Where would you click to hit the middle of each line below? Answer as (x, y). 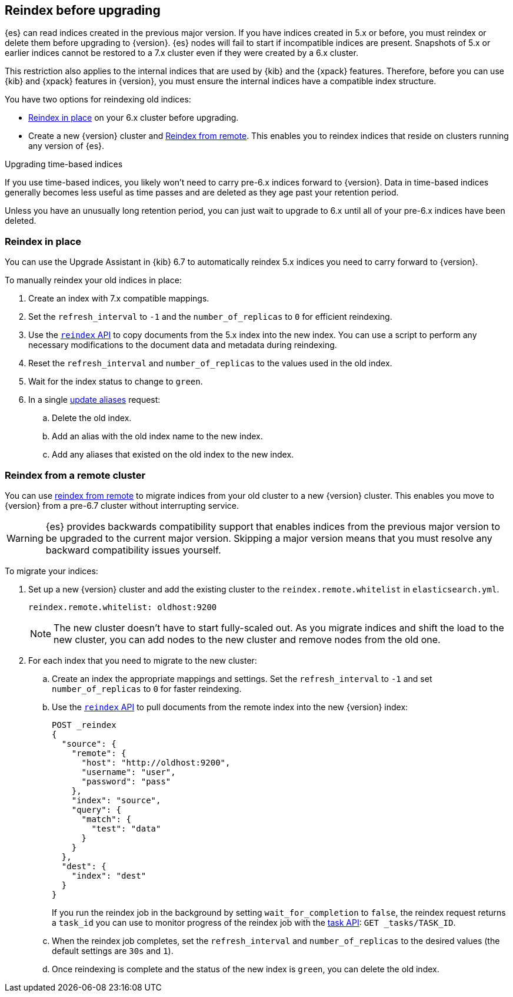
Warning (25, 538)
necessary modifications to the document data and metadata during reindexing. (183, 345)
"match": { (106, 819)
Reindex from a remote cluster (75, 475)
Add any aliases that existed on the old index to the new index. (173, 455)
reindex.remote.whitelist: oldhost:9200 (123, 607)
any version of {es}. (66, 146)
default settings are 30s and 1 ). (113, 950)
